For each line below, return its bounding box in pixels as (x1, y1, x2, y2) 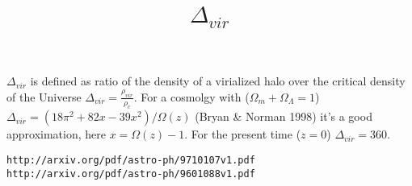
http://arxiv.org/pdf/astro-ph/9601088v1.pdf (6, 167, 255, 180)
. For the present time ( (184, 126, 301, 143)
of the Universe (6, 88, 82, 105)
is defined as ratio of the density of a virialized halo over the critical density (30, 72, 406, 89)
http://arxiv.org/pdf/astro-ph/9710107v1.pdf (6, 155, 255, 167)
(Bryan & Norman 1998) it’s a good (195, 108, 372, 125)
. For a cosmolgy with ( (133, 88, 250, 105)
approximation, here (6, 126, 106, 143)
